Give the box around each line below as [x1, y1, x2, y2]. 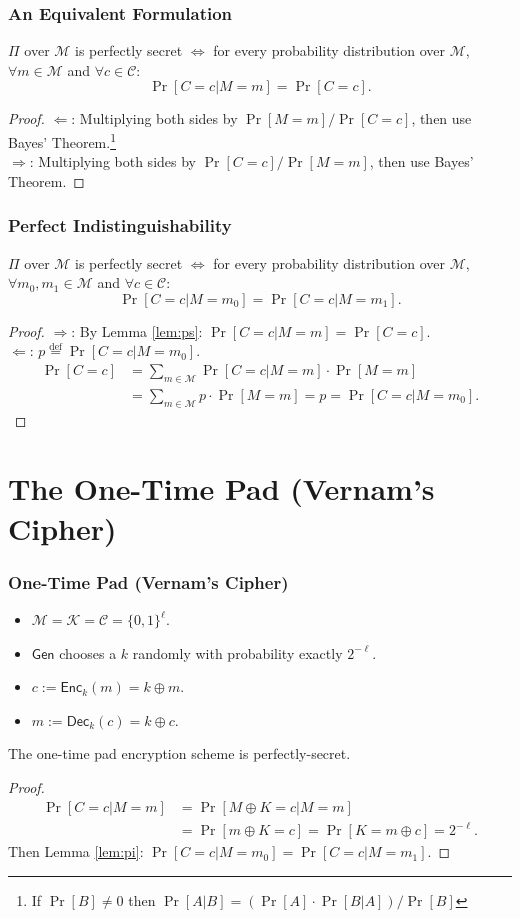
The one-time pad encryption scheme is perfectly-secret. [8, 743, 351, 764]
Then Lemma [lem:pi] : [8, 841, 144, 862]
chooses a [59, 642, 117, 663]
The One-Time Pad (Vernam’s [8, 468, 435, 509]
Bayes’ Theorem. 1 [8, 129, 117, 152]
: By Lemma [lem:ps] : [71, 320, 203, 341]
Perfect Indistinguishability [8, 213, 232, 238]
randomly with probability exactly [132, 642, 343, 663]
